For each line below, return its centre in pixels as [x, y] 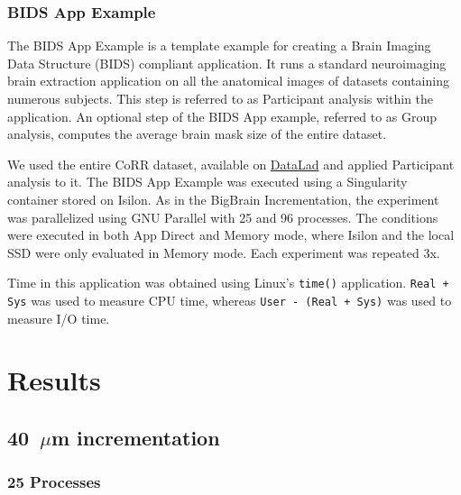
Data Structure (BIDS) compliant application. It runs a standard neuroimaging [227, 63]
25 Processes [54, 482]
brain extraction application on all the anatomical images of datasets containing [228, 81]
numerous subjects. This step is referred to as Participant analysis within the [221, 98]
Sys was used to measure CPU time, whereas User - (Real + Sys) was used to [230, 300]
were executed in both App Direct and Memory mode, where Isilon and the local [231, 235]
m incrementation [135, 438]
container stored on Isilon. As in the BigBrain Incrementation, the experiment [223, 199]
